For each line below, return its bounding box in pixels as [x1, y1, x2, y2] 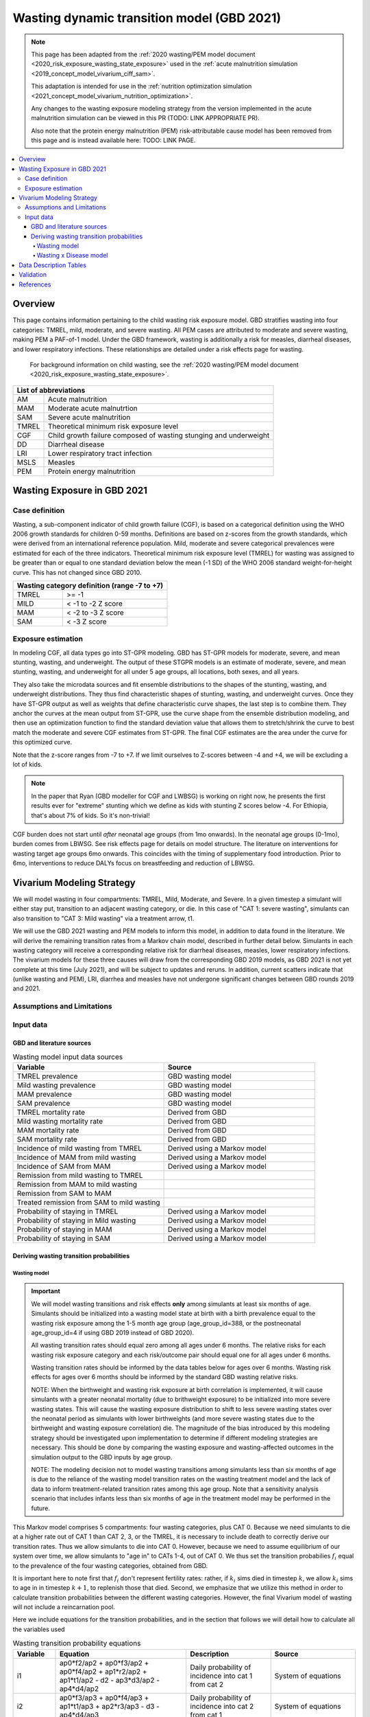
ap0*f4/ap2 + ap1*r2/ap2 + [59, 1666, 147, 1676]
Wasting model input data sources [12, 1052, 123, 1062]
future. [31, 1504, 51, 1512]
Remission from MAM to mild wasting [16, 1180, 137, 1190]
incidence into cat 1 [190, 1671, 253, 1681]
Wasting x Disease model [36, 251, 108, 260]
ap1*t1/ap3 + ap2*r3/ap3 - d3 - [59, 1701, 160, 1711]
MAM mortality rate [16, 1126, 79, 1135]
